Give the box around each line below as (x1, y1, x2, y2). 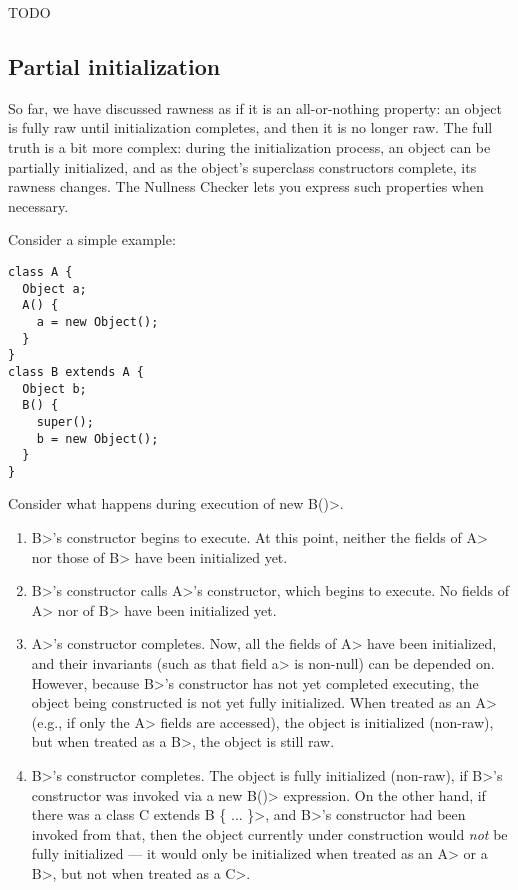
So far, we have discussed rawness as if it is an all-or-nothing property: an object (8, 97, 502, 118)
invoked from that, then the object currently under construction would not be (31, 823, 508, 844)
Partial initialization (8, 50, 221, 81)
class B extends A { (8, 364, 145, 379)
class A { (8, 264, 73, 279)
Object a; (22, 281, 87, 296)
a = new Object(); (36, 314, 159, 329)
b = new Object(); (36, 431, 159, 446)
